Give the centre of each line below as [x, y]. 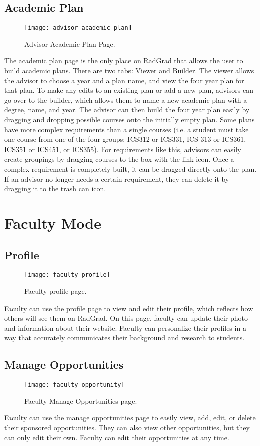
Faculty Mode [53, 222]
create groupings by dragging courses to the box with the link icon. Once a [119, 159]
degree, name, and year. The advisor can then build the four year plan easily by [127, 110]
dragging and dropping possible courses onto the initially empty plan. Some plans [129, 120]
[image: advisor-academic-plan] [78, 28]
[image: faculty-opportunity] [75, 385]
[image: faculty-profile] [67, 275]
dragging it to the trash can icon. [55, 188]
